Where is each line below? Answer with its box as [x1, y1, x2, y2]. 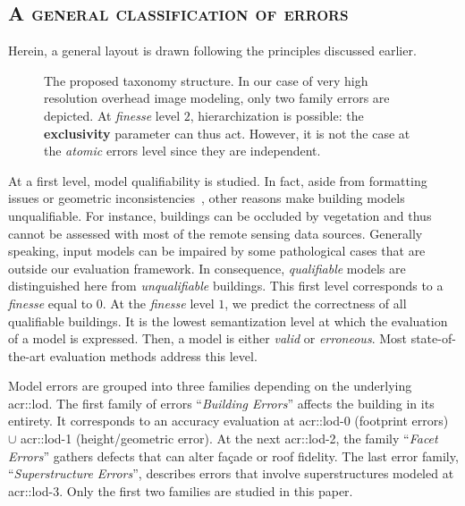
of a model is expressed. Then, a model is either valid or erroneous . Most [8, 329, 407, 348]
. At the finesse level [102, 293, 215, 312]
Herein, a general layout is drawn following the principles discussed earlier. [8, 41, 417, 60]
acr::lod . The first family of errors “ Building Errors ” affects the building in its [8, 393, 435, 412]
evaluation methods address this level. [49, 346, 258, 365]
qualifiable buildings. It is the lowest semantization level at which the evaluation [8, 311, 448, 330]
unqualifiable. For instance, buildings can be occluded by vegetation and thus [8, 206, 432, 224]
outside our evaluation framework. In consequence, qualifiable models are [8, 258, 406, 277]
